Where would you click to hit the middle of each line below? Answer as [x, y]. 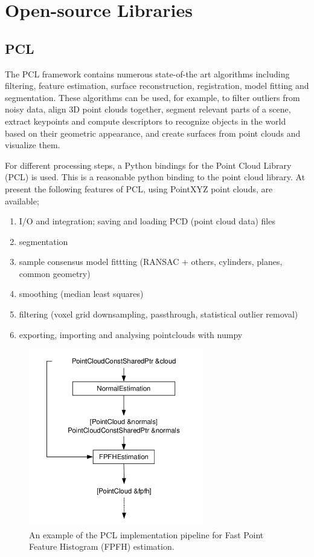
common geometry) [55, 273]
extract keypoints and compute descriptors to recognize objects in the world [146, 121]
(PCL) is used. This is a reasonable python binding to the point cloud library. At [155, 177]
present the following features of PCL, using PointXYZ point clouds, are [139, 188]
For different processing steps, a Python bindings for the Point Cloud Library [148, 165]
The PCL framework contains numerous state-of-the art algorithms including [147, 73]
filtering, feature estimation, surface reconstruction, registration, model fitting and [157, 86]
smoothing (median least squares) [81, 294]
